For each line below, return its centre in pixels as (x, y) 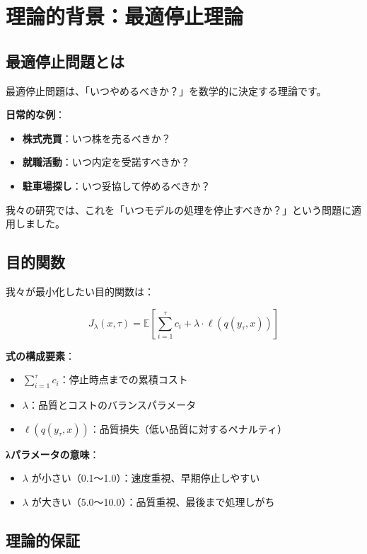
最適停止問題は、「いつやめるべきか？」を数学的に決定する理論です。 (166, 90)
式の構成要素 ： (40, 355)
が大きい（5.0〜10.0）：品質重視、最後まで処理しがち (153, 501)
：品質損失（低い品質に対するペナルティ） (188, 428)
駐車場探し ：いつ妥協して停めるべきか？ (116, 185)
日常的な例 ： (35, 114)
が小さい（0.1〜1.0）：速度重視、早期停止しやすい (146, 478)
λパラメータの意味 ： (53, 454)
